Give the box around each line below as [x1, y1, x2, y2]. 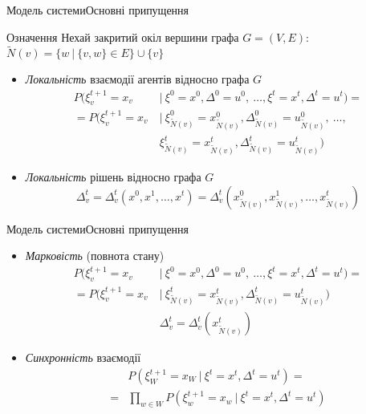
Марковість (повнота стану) [25, 247, 165, 264]
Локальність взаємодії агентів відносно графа [25, 71, 250, 87]
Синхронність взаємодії [25, 349, 141, 366]
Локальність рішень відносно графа [25, 168, 201, 185]
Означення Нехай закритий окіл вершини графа [6, 28, 239, 45]
